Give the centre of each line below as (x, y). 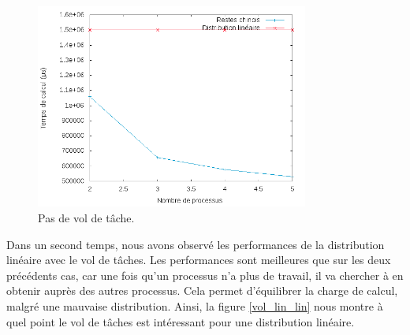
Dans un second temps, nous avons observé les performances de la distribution (196, 244)
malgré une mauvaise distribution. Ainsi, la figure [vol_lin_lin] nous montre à (195, 305)
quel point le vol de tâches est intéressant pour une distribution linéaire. (181, 321)
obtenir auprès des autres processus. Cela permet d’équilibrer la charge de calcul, (202, 290)
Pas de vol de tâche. (86, 217)
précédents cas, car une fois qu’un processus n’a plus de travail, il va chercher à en (205, 275)
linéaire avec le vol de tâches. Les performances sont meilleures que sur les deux (199, 260)
